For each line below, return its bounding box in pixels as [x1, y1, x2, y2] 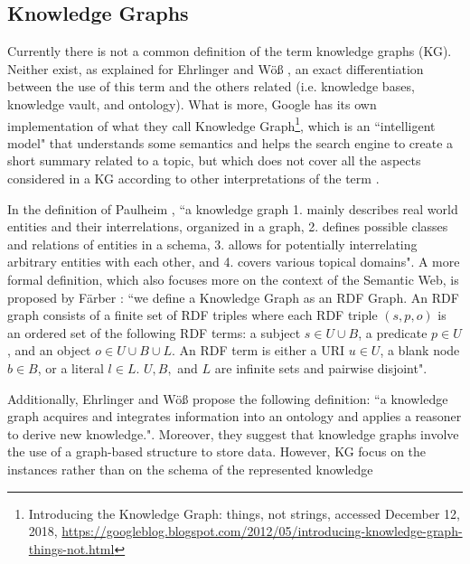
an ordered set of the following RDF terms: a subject [7, 323, 301, 342]
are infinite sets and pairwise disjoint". [214, 358, 428, 377]
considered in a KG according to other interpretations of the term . [7, 169, 380, 188]
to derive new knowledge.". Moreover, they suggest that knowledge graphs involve [7, 424, 459, 443]
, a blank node [380, 341, 460, 360]
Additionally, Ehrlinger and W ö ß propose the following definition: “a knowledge [7, 389, 448, 408]
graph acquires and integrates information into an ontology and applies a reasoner [7, 407, 462, 426]
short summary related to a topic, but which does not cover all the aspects [7, 151, 421, 170]
